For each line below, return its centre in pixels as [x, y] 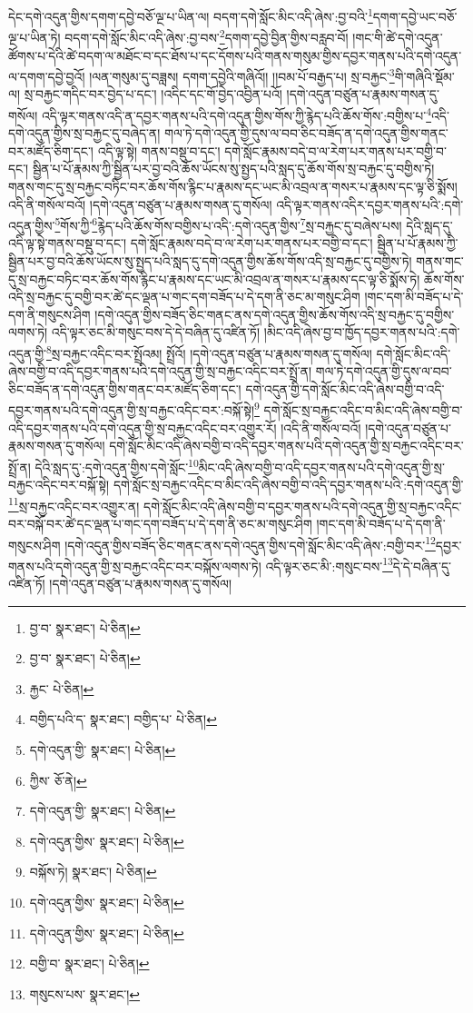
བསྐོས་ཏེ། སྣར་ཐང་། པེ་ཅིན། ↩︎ [93, 872]
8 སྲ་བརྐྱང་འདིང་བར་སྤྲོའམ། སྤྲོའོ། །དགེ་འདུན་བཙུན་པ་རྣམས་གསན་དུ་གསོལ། [209, 352]
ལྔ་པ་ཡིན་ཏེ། [34, 37]
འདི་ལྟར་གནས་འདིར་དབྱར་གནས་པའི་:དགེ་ [370, 204]
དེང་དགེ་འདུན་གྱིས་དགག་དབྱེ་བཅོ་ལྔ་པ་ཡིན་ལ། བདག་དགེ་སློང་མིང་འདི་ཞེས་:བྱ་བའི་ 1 [191, 15]
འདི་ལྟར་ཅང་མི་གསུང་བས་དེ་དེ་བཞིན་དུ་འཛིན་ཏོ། [156, 332]
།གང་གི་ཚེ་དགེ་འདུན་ [398, 37]
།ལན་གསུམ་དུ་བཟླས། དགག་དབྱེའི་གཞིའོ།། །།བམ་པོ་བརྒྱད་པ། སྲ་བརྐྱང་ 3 [242, 75]
